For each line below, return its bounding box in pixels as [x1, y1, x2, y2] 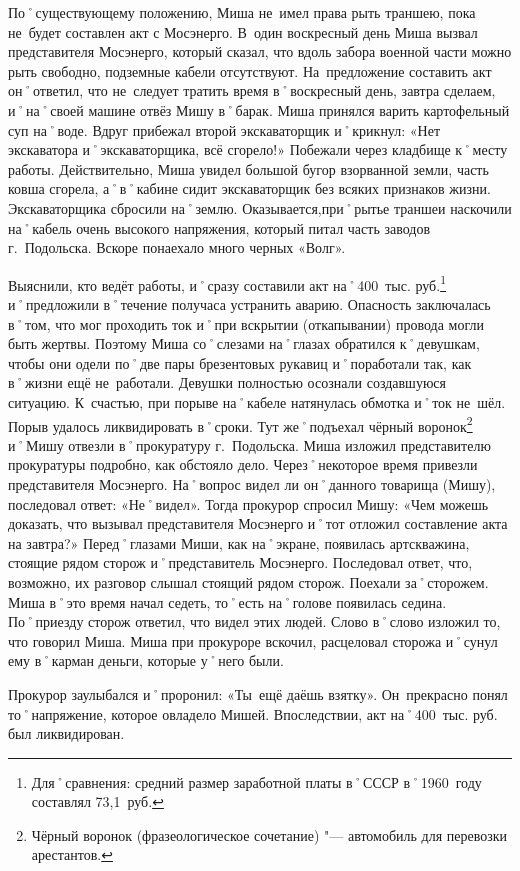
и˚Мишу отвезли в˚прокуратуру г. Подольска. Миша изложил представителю [8, 434, 491, 455]
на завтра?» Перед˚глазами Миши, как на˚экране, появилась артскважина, [8, 532, 470, 553]
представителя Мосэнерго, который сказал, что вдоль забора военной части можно [8, 41, 512, 62]
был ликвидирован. [8, 723, 125, 744]
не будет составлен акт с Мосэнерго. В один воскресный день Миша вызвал [8, 21, 478, 42]
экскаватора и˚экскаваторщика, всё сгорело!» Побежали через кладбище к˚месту [8, 139, 508, 160]
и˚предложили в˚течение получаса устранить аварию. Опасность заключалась [8, 293, 491, 314]
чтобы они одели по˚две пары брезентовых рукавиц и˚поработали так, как [8, 352, 472, 373]
